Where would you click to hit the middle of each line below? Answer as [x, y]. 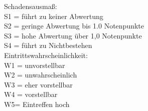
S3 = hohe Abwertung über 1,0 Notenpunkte [73, 35]
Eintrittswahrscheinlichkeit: [46, 55]
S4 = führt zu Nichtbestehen [48, 45]
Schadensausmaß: [31, 6]
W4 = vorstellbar [31, 94]
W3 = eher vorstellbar [38, 84]
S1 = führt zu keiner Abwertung [54, 16]
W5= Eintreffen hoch [37, 104]
